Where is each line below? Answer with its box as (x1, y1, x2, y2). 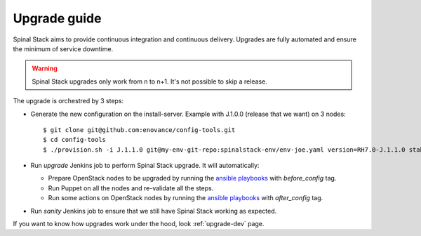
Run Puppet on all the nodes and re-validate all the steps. (48, 183, 214, 192)
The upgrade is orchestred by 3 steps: (13, 97, 124, 105)
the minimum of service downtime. (13, 44, 114, 53)
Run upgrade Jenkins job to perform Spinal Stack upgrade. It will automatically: (30, 162, 260, 170)
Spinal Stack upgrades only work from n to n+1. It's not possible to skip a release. (32, 77, 268, 86)
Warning (32, 64, 58, 73)
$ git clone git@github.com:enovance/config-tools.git (43, 126, 236, 133)
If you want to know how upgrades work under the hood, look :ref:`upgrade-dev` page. (13, 220, 265, 228)
